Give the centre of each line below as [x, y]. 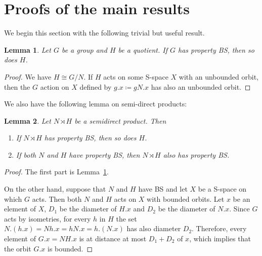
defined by [96, 86]
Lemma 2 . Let [28, 120]
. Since [239, 209]
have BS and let [163, 189]
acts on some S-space [136, 76]
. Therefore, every [219, 228]
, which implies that [220, 239]
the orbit [18, 248]
